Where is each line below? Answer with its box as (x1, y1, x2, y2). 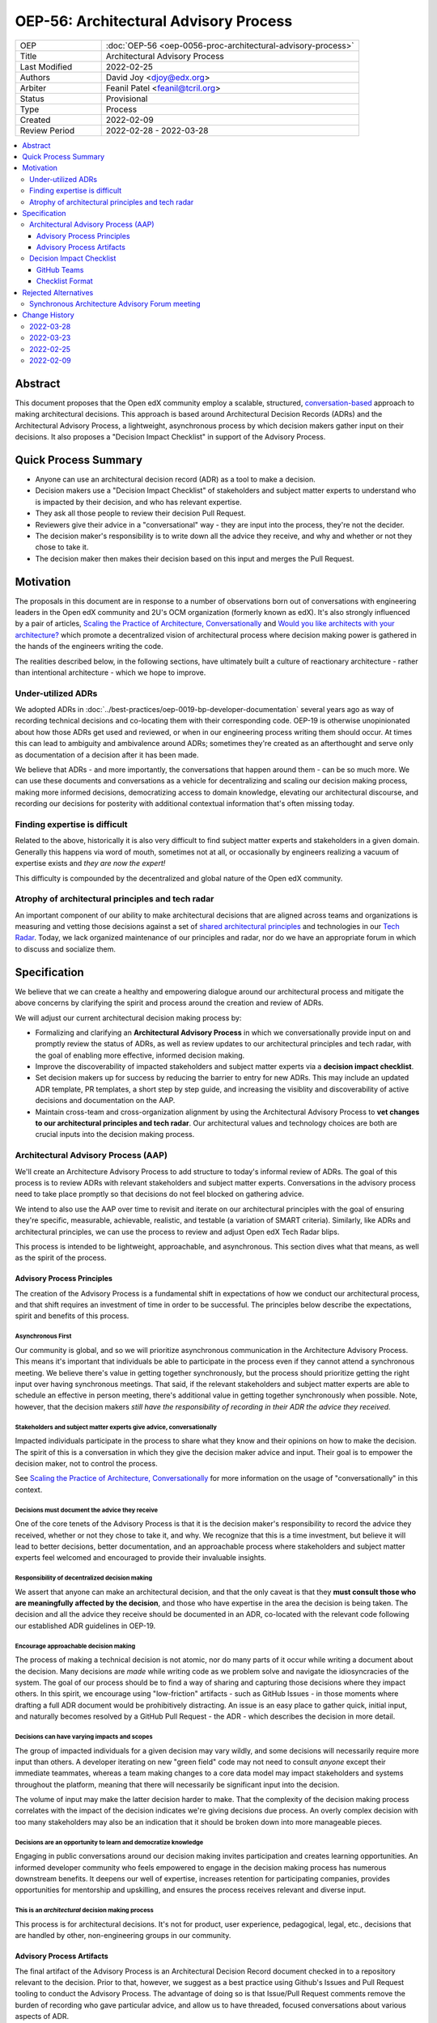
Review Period (19, 125, 75, 136)
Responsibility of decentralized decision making (15, 1574, 153, 1582)
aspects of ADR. (15, 2012, 70, 2021)
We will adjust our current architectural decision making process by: (15, 1012, 242, 1023)
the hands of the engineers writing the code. (15, 642, 163, 651)
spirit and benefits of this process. (15, 1311, 129, 1321)
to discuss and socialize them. (15, 944, 117, 954)
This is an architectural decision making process (15, 1906, 154, 1915)
